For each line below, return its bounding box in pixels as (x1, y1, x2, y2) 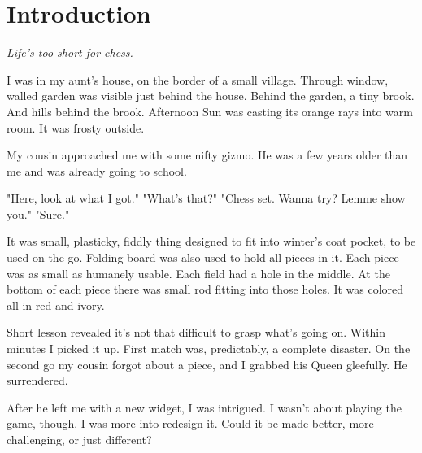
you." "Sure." (7, 205, 70, 222)
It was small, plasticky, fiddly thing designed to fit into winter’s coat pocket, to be (7, 233, 416, 250)
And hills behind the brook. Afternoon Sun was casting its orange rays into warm (7, 102, 413, 120)
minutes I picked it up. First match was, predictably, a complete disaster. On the (7, 340, 411, 357)
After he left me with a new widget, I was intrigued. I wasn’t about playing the (7, 399, 402, 416)
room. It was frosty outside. (7, 119, 145, 136)
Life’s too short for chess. (7, 44, 133, 61)
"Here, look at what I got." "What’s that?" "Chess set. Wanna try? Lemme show (7, 189, 406, 207)
